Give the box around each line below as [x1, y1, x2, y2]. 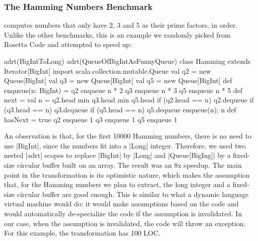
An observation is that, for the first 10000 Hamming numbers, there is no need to [4, 131, 252, 141]
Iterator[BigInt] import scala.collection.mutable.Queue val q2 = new [4, 65, 211, 76]
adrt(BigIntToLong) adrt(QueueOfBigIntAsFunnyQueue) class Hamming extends [4, 56, 251, 66]
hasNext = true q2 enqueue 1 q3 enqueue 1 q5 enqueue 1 [4, 114, 178, 124]
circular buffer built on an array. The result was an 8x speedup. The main [17, 159, 242, 170]
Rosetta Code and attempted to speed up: [4, 39, 132, 49]
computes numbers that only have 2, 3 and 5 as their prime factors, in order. [4, 20, 238, 30]
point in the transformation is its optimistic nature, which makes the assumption [4, 169, 250, 180]
